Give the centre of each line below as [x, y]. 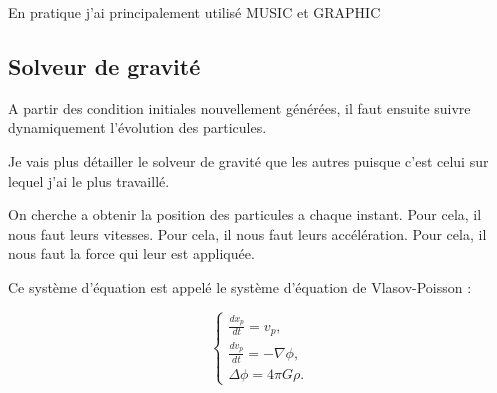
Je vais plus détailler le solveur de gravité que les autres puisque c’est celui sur [248, 160]
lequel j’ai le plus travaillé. [89, 180]
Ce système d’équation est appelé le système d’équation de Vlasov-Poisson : [240, 286]
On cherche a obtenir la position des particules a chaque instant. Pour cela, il [245, 214]
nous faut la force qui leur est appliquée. [131, 253]
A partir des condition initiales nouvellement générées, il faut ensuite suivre [239, 107]
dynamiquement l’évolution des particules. [137, 127]
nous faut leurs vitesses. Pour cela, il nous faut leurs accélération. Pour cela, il [247, 233]
